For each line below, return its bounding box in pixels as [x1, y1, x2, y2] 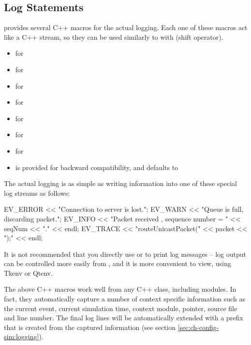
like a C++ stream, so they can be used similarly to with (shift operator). [4, 31, 223, 42]
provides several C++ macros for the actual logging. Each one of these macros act [4, 22, 248, 32]
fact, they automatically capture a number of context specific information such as [4, 294, 245, 304]
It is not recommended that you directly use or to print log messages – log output [4, 249, 247, 259]
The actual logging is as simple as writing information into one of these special [4, 178, 237, 188]
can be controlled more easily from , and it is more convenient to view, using [4, 258, 231, 268]
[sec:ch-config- [177, 322, 219, 332]
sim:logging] [4, 331, 39, 342]
